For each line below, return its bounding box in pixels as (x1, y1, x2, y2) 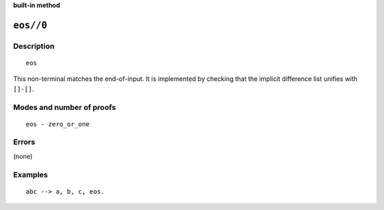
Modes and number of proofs (13, 102, 117, 112)
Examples (13, 170, 48, 179)
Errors (13, 137, 36, 147)
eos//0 (13, 19, 48, 31)
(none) (13, 152, 33, 160)
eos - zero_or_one (26, 120, 90, 128)
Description (13, 41, 55, 51)
